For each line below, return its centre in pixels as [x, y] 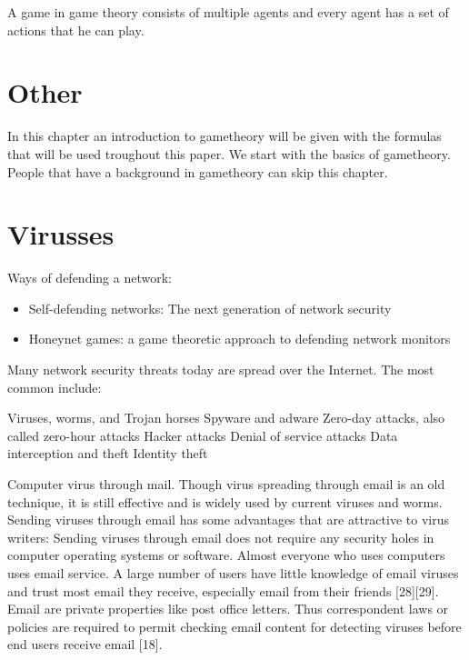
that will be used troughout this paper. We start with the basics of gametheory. [229, 153]
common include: [55, 387]
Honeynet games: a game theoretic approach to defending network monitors [239, 339]
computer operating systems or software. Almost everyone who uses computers [226, 555]
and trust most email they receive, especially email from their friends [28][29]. [223, 590]
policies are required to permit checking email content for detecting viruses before [234, 626]
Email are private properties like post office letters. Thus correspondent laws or [228, 609]
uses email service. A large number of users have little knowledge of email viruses [233, 572]
